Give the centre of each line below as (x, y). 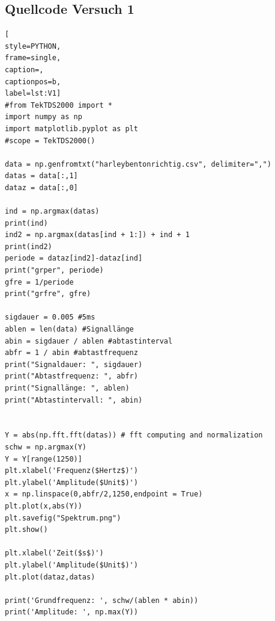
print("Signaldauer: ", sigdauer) (74, 364)
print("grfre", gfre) (48, 294)
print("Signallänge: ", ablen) (67, 388)
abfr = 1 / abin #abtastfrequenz (71, 353)
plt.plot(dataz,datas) (50, 577)
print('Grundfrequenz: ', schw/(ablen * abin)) (102, 600)
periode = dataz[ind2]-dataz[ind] (74, 258)
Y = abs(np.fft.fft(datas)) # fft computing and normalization (134, 435)
